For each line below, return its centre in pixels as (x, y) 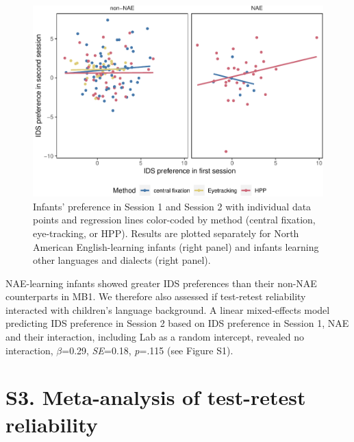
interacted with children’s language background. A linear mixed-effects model (168, 309)
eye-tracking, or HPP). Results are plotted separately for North (166, 233)
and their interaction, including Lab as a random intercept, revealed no (155, 337)
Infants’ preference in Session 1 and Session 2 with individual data (172, 206)
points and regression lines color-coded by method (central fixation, (174, 220)
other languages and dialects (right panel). (122, 260)
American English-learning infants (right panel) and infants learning (176, 246)
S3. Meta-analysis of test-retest (156, 397)
